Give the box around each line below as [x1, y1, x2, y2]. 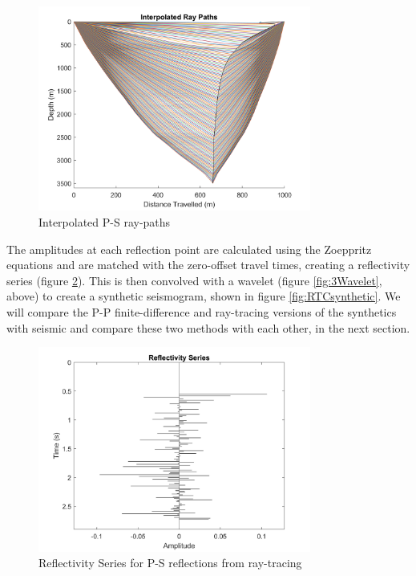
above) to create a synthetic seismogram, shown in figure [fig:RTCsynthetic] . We [6, 288, 401, 304]
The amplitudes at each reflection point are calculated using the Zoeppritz [6, 240, 372, 257]
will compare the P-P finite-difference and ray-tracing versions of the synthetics [6, 303, 397, 320]
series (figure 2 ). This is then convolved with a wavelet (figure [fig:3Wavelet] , [6, 272, 382, 288]
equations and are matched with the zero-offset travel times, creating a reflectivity [6, 256, 410, 273]
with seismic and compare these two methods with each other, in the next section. [6, 319, 410, 336]
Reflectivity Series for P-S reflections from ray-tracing [38, 554, 302, 571]
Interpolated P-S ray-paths [38, 213, 171, 230]
